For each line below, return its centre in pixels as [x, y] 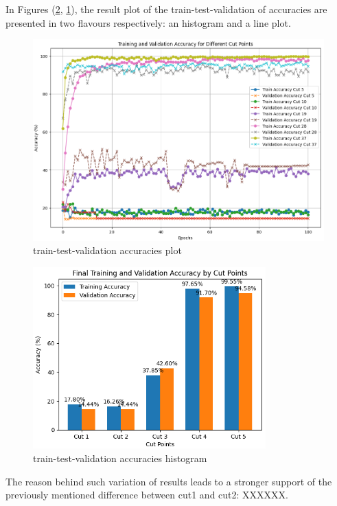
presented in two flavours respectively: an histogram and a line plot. [148, 22]
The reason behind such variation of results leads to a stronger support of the [169, 481]
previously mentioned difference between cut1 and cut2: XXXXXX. [147, 495]
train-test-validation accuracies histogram [120, 458]
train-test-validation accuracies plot [107, 250]
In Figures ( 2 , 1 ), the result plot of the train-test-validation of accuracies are [166, 9]
